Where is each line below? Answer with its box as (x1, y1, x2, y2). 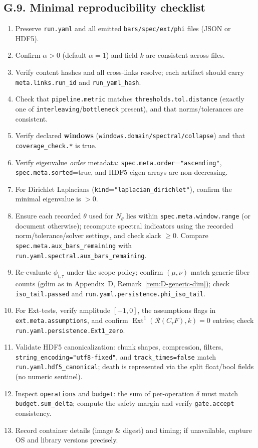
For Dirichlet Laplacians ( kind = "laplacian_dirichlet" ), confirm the (15, 183, 232, 194)
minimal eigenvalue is (15, 193, 81, 204)
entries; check (212, 314, 254, 325)
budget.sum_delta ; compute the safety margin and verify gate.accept (15, 398, 234, 408)
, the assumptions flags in (137, 305, 216, 315)
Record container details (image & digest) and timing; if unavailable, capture (15, 424, 252, 435)
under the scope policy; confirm (66, 267, 163, 277)
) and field (106, 50, 138, 60)
